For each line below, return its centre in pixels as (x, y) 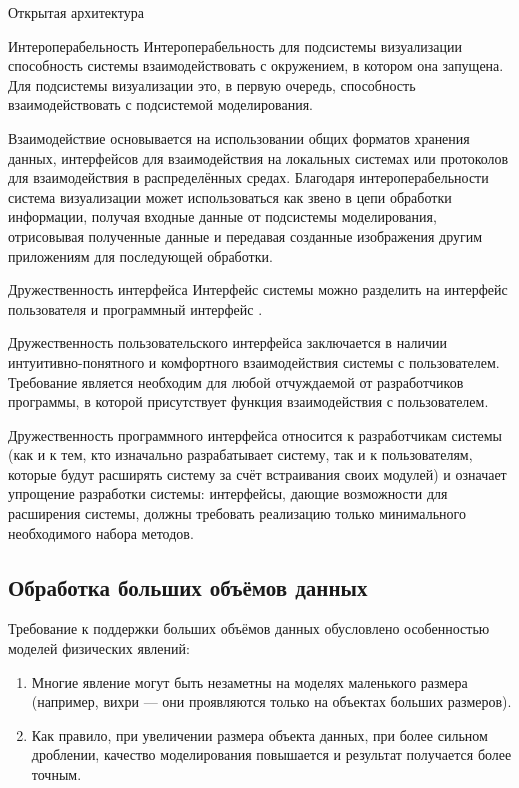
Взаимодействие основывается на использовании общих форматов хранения (239, 137)
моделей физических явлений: (99, 648)
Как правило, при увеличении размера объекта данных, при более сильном (259, 734)
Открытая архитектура (76, 12)
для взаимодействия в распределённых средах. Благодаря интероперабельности (248, 177)
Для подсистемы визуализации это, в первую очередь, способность (212, 84)
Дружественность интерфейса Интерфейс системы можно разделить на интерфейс (258, 289)
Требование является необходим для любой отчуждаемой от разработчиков (236, 381)
